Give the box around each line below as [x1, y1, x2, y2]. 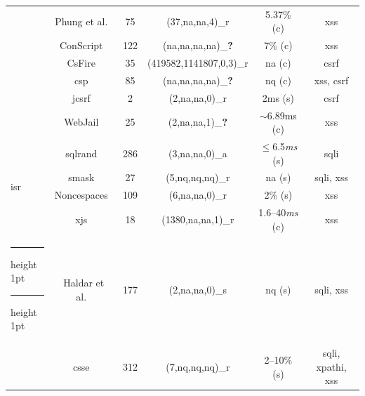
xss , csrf [314, 72, 349, 87]
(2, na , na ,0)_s [168, 282, 227, 296]
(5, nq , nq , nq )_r [166, 170, 230, 185]
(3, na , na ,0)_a [168, 145, 227, 160]
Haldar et [63, 275, 105, 290]
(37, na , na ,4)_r [166, 13, 230, 28]
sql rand [65, 145, 98, 160]
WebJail [64, 114, 99, 129]
